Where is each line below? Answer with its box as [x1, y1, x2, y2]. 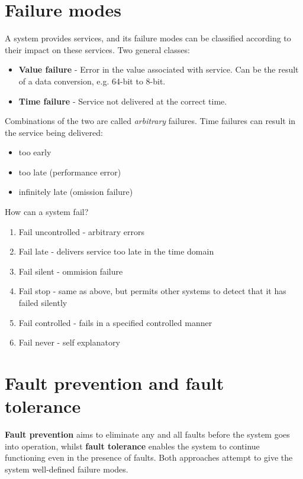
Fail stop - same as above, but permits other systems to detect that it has [18, 285, 286, 297]
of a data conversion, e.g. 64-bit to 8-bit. [18, 74, 166, 87]
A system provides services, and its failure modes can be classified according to [5, 32, 291, 44]
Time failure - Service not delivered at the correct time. [18, 95, 227, 107]
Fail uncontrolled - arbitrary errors [18, 225, 144, 237]
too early [18, 146, 51, 158]
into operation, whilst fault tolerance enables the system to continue [5, 439, 260, 452]
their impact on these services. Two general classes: [5, 43, 190, 56]
